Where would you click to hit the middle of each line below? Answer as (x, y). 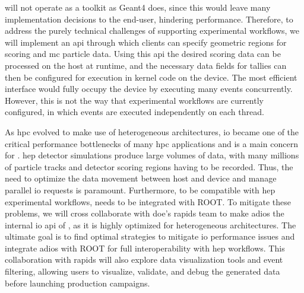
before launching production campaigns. (77, 283)
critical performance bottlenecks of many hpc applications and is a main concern (151, 143)
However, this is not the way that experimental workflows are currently (134, 100)
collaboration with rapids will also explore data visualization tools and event (144, 259)
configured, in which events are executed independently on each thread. (134, 112)
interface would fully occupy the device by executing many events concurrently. (149, 89)
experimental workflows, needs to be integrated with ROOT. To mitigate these (148, 201)
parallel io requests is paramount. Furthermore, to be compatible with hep (140, 190)
